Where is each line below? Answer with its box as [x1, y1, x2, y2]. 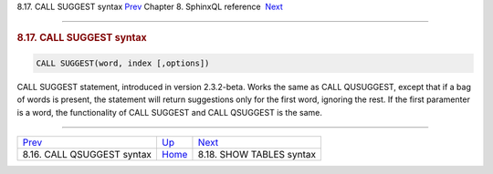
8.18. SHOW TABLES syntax [197, 148, 317, 161]
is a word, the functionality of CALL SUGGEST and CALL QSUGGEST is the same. [16, 107, 323, 118]
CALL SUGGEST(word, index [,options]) [36, 57, 210, 68]
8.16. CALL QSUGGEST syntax [22, 148, 152, 161]
